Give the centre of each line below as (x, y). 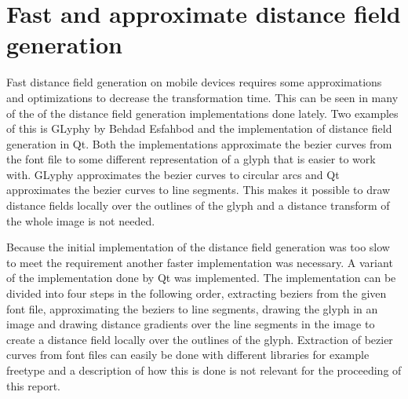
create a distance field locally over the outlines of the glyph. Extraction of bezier (200, 339)
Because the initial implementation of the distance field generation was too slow (198, 247)
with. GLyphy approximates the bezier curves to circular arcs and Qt (173, 174)
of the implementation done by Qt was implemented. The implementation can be (201, 278)
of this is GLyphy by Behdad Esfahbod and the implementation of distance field (199, 128)
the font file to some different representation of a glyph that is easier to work (191, 159)
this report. (34, 385)
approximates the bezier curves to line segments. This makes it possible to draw (199, 190)
